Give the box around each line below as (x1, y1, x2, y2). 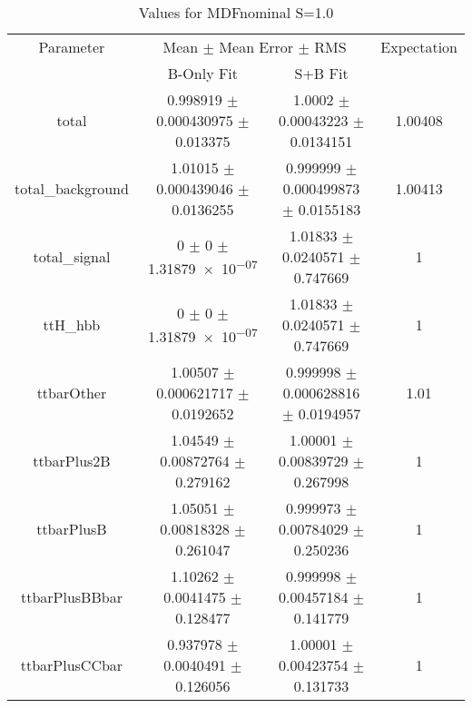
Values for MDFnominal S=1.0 (138, 2, 334, 23)
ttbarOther (36, 382, 107, 403)
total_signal (33, 246, 111, 267)
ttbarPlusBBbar (20, 586, 123, 607)
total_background (15, 178, 129, 199)
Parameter (38, 36, 105, 57)
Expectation (380, 36, 457, 57)
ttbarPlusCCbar (20, 654, 123, 675)
